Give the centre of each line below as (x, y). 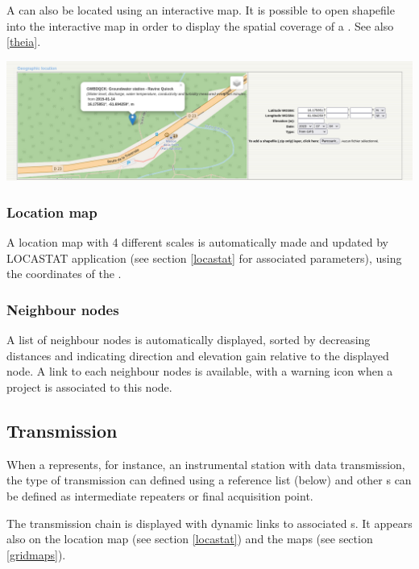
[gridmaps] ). (36, 554)
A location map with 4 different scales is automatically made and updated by (197, 242)
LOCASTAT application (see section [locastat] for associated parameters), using (204, 258)
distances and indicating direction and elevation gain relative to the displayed (198, 355)
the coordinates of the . (64, 274)
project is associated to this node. (89, 387)
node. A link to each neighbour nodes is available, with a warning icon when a (200, 371)
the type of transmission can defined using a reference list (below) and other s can (209, 480)
